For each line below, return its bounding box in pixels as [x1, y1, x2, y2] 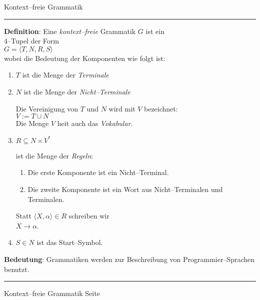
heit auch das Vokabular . [57, 118, 133, 128]
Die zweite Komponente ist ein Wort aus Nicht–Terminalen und [27, 183, 223, 194]
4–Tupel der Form [4, 35, 59, 46]
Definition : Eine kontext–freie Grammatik [4, 25, 136, 36]
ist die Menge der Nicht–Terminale [23, 86, 130, 96]
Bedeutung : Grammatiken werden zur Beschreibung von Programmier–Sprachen [4, 253, 255, 264]
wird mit [108, 103, 135, 113]
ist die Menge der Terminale [22, 69, 109, 80]
